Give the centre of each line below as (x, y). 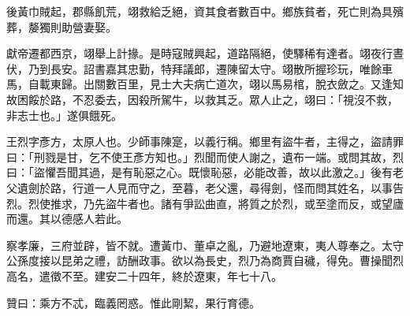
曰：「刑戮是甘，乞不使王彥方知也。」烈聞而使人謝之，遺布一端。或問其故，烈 (205, 156)
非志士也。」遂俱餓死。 (64, 115)
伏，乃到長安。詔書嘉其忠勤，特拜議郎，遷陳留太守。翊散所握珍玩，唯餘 (194, 68)
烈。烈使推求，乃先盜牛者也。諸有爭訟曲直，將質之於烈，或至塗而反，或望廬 (205, 203)
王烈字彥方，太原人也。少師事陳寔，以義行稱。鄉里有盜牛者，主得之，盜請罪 (205, 141)
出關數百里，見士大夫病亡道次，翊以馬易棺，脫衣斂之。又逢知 (243, 84)
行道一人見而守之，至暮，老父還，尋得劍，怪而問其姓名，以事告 (238, 187)
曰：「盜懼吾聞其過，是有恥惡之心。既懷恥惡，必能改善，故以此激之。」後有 (199, 172)
